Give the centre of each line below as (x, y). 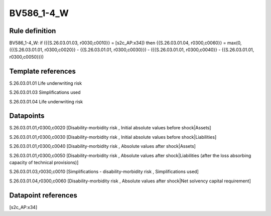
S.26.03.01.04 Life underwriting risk (46, 101)
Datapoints (27, 116)
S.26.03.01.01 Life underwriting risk (46, 83)
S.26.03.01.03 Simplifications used (45, 92)
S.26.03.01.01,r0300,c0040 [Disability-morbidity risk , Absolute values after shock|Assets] (102, 146)
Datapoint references (43, 195)
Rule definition (33, 31)
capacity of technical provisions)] (44, 162)
